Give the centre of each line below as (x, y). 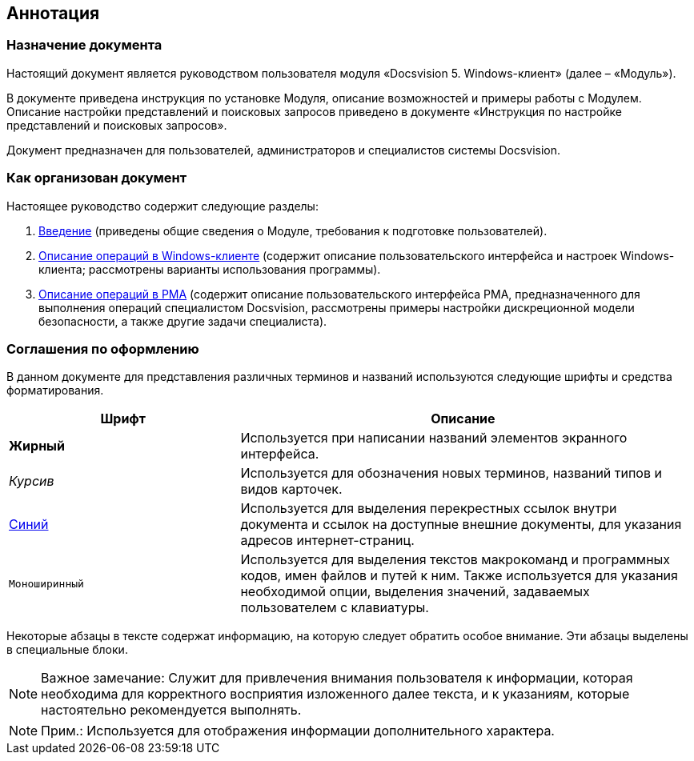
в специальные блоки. (67, 650)
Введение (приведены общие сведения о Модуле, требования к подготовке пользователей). (293, 230)
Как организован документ (97, 178)
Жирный (37, 446)
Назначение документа (84, 45)
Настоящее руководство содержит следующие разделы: (162, 206)
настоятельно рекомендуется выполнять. (171, 710)
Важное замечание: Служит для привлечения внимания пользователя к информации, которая (337, 678)
